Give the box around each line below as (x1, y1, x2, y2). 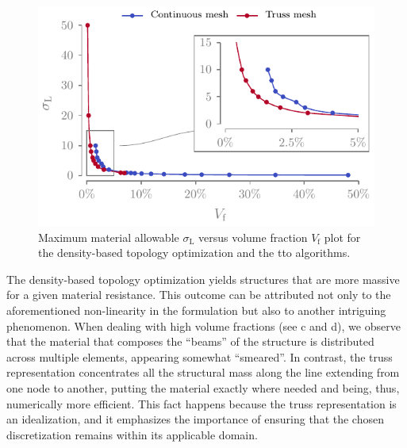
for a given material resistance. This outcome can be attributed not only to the (6, 286, 391, 303)
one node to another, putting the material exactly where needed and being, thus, (6, 379, 400, 396)
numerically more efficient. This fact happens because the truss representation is (6, 395, 397, 412)
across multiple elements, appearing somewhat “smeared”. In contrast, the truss (6, 348, 393, 365)
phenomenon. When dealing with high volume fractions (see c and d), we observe (6, 317, 401, 334)
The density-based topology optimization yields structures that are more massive (6, 270, 400, 287)
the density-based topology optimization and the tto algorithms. (38, 244, 351, 261)
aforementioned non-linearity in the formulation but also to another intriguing (6, 301, 386, 318)
